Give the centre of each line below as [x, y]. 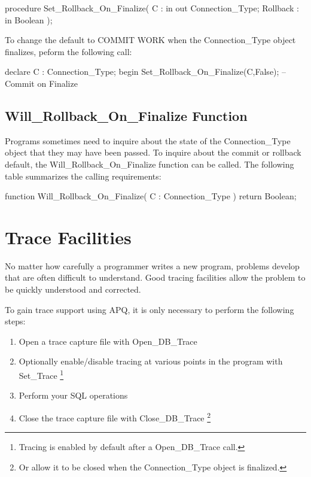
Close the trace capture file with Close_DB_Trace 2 [115, 417]
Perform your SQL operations [73, 395]
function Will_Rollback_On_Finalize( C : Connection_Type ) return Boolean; [151, 196]
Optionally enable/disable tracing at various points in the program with [151, 361]
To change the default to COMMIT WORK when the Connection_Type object [150, 40]
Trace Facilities [68, 237]
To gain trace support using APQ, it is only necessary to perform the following [150, 309]
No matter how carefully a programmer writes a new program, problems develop [152, 265]
